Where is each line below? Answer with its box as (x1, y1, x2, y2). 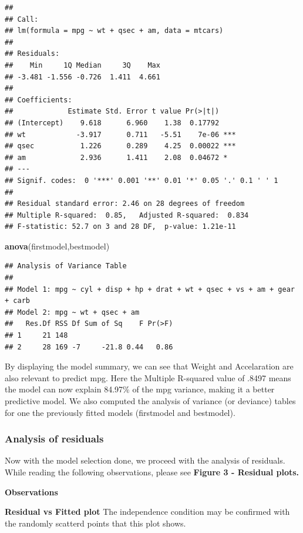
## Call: (5, 15, 39, 24)
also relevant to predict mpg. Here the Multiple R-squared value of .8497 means (5, 371, 291, 384)
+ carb (5, 297, 30, 305)
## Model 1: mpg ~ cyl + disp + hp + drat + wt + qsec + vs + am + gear (5, 285, 295, 294)
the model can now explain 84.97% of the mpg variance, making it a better (5, 383, 275, 395)
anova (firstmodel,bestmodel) (5, 239, 110, 252)
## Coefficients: (5, 95, 72, 104)
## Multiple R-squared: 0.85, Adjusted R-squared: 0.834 (5, 211, 249, 219)
